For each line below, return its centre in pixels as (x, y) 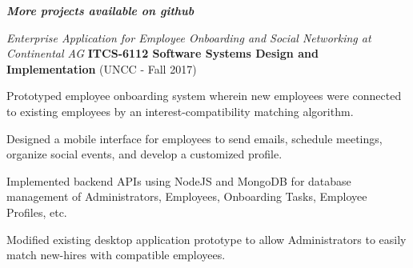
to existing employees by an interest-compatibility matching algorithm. (180, 111)
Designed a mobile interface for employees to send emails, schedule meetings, (194, 138)
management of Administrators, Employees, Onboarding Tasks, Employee (187, 196)
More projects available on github (100, 10)
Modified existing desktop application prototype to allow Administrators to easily (206, 239)
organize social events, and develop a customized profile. (144, 154)
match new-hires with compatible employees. (116, 255)
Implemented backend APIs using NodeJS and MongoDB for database (179, 180)
